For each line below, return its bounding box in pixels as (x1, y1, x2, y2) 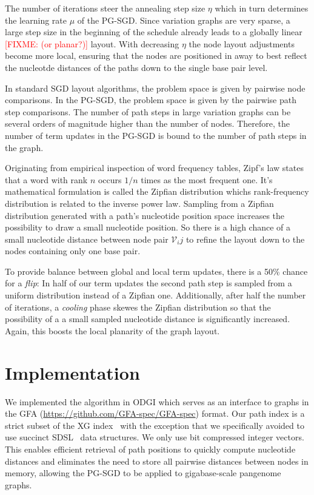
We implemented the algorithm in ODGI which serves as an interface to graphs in (5, 395, 309, 408)
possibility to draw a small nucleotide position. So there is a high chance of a (5, 221, 291, 234)
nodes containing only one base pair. (5, 244, 141, 257)
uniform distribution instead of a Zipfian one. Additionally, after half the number (5, 289, 306, 301)
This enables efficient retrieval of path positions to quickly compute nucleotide (5, 442, 296, 455)
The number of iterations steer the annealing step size (5, 2, 205, 14)
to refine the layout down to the (185, 232, 305, 245)
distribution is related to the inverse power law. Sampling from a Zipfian (5, 197, 274, 209)
